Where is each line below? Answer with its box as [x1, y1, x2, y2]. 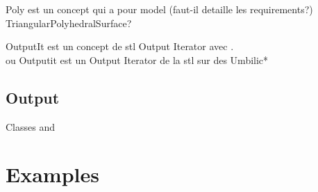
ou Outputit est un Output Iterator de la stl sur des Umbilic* [6, 52, 269, 67]
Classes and [6, 119, 55, 134]
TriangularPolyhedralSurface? [6, 15, 132, 30]
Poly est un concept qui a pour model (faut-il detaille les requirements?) [6, 2, 313, 16]
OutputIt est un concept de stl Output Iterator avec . [6, 39, 234, 54]
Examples [6, 160, 99, 189]
